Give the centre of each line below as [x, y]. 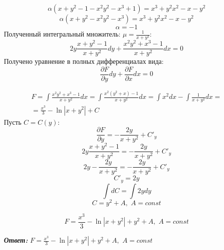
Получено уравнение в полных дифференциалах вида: [84, 61]
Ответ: [16, 240]
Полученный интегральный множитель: [62, 34]
